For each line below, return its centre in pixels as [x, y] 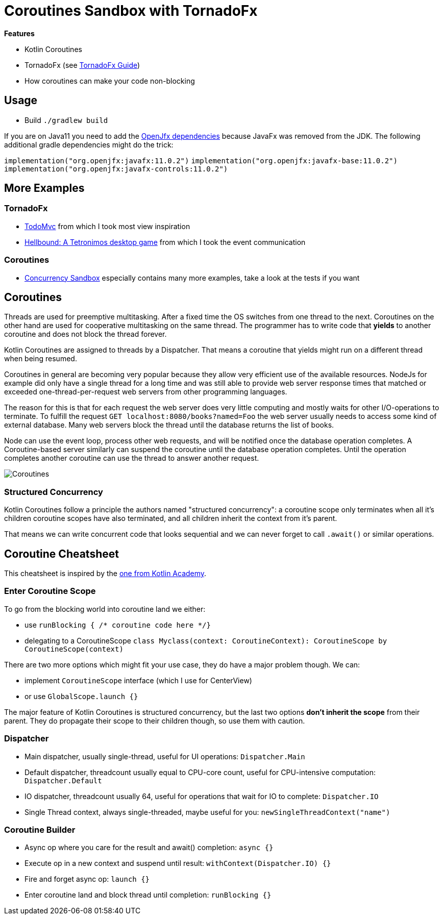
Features [19, 33]
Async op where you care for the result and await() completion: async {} [149, 848]
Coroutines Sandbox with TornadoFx [131, 11]
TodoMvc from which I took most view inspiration [107, 226]
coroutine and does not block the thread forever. [85, 334]
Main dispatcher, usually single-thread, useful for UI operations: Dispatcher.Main [165, 756]
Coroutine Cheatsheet [61, 554]
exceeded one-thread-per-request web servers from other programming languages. [146, 392]
